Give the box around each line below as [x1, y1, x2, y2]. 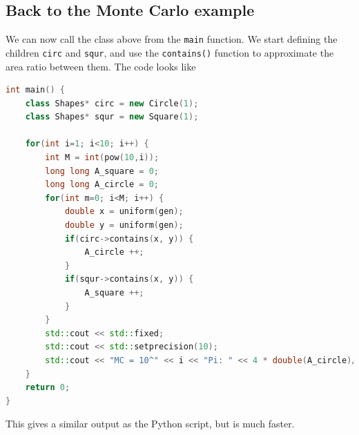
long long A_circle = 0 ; [45, 180, 159, 190]
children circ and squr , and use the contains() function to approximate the [6, 45, 334, 59]
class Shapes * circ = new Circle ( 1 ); [25, 98, 199, 108]
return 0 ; [25, 383, 70, 393]
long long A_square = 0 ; [45, 166, 159, 176]
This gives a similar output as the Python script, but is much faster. [6, 416, 295, 431]
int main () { [6, 85, 65, 95]
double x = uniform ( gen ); [64, 206, 184, 217]
